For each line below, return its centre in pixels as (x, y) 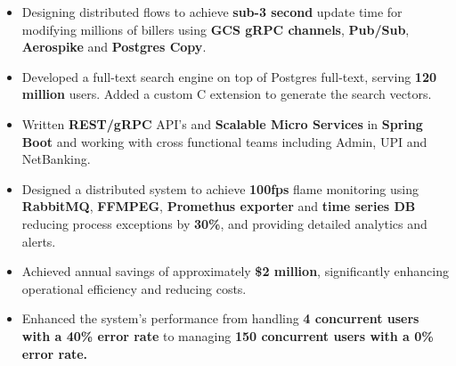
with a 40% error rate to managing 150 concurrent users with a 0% (228, 335)
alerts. (39, 241)
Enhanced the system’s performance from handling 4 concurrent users (220, 318)
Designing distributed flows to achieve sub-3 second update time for (212, 12)
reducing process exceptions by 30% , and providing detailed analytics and (224, 223)
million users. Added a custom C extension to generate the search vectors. (227, 94)
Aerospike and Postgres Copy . (114, 47)
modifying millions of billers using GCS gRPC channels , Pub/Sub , (216, 29)
